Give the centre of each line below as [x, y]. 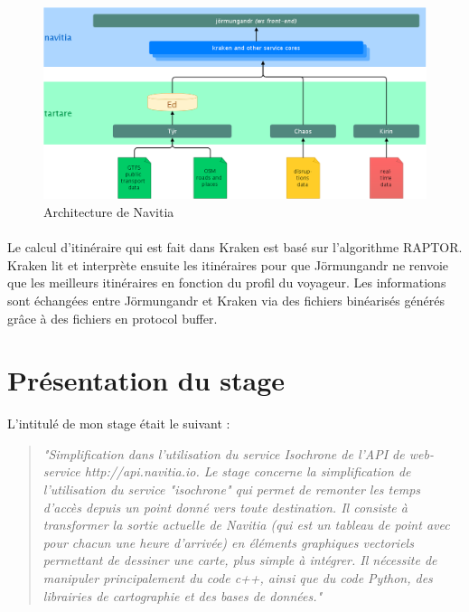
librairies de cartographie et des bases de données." [183, 595]
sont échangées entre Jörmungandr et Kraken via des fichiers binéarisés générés [226, 300]
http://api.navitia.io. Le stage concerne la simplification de [248, 471]
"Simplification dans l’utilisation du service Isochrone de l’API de [224, 453]
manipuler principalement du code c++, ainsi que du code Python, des [238, 578]
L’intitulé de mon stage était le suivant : [119, 424]
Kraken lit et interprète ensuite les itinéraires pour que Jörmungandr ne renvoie [228, 264]
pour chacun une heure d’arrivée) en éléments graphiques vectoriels [228, 542]
